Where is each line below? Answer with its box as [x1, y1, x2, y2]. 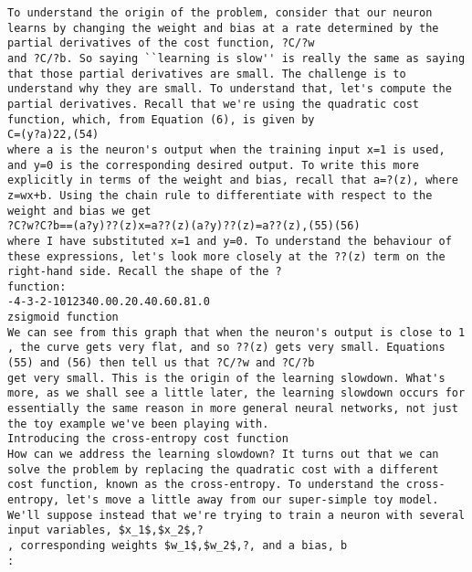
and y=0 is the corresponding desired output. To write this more [7, 158, 420, 172]
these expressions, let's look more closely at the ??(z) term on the [7, 249, 446, 263]
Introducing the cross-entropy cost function [7, 432, 288, 446]
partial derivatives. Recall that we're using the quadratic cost [7, 97, 420, 111]
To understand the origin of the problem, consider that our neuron [7, 6, 433, 19]
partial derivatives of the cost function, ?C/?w [7, 37, 315, 50]
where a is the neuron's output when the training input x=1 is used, [7, 143, 446, 156]
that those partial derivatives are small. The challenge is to [7, 67, 406, 80]
